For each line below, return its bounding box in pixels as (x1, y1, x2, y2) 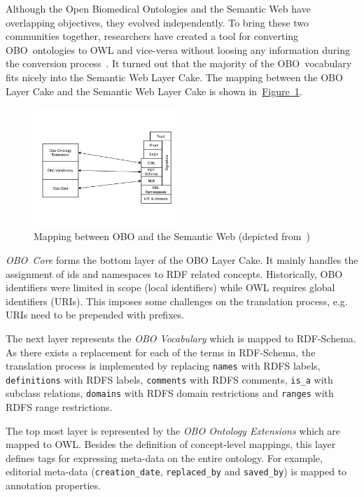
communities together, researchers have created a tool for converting (6, 29, 299, 43)
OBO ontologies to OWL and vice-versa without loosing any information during (6, 42, 350, 57)
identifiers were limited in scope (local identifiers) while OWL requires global (6, 280, 335, 295)
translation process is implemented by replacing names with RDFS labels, (6, 358, 321, 373)
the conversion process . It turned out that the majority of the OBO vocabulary (6, 56, 352, 71)
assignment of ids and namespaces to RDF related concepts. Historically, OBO (6, 266, 343, 281)
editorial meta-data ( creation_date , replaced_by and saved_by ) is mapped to (6, 464, 347, 479)
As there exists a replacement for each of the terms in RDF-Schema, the (6, 344, 316, 359)
